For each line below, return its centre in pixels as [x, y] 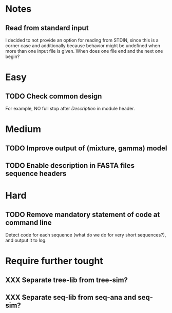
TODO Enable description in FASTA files [70, 165]
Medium [23, 129]
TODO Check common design [54, 96]
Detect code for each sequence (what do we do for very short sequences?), [86, 234]
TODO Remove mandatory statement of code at [83, 214]
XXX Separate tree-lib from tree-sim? [67, 280]
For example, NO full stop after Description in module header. [70, 109]
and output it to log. [26, 240]
